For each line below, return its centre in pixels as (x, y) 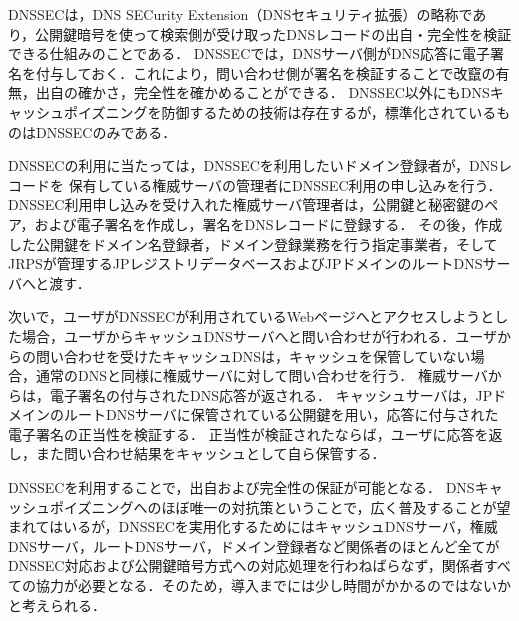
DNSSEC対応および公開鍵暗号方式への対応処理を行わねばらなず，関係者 (246, 565)
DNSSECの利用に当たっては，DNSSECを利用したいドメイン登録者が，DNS (253, 165)
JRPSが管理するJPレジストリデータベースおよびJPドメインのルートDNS (245, 263)
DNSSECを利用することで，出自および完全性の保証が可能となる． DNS (241, 487)
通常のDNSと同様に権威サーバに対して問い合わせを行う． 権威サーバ (261, 375)
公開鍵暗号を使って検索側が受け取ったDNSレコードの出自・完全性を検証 (273, 33)
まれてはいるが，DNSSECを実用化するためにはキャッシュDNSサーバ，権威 (253, 526)
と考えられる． (57, 604)
